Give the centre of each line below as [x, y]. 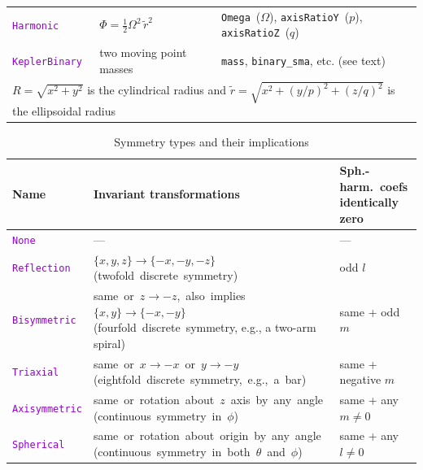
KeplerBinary [47, 62]
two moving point [143, 52]
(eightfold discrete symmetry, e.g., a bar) [200, 379]
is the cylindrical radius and [157, 90]
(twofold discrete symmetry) [166, 275]
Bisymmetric [44, 321]
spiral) [109, 343]
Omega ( [241, 16]
